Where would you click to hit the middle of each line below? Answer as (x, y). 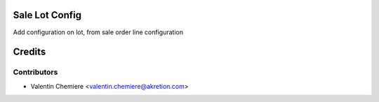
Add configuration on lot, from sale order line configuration (98, 32)
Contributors (35, 72)
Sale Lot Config (47, 15)
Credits (29, 52)
